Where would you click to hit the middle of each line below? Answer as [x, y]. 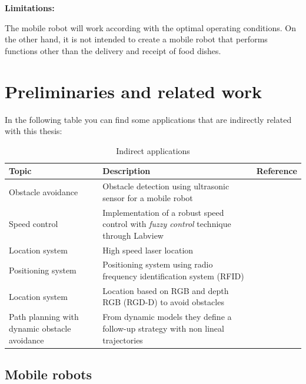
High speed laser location [148, 250]
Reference [277, 171]
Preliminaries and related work [133, 91]
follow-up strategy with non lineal [163, 328]
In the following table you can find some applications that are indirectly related [148, 119]
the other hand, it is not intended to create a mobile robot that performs [136, 39]
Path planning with [44, 317]
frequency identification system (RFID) [173, 276]
